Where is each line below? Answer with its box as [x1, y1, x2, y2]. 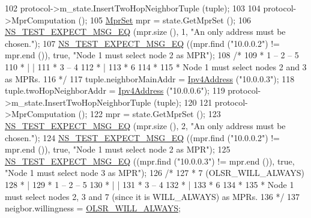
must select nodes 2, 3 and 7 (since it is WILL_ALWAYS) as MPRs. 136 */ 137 [5, 190, 300, 202]
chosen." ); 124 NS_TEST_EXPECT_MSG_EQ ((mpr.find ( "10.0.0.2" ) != [5, 131, 280, 144]
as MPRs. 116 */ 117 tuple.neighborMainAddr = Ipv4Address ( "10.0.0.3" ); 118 [5, 72, 295, 85]
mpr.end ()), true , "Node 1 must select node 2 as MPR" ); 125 [5, 143, 231, 156]
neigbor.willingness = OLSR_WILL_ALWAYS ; [5, 202, 181, 214]
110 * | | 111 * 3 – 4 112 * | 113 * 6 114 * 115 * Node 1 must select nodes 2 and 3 [5, 60, 307, 73]
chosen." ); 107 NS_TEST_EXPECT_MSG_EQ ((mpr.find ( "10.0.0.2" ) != [5, 37, 280, 49]
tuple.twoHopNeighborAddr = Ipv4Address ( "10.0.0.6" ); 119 [5, 84, 225, 97]
